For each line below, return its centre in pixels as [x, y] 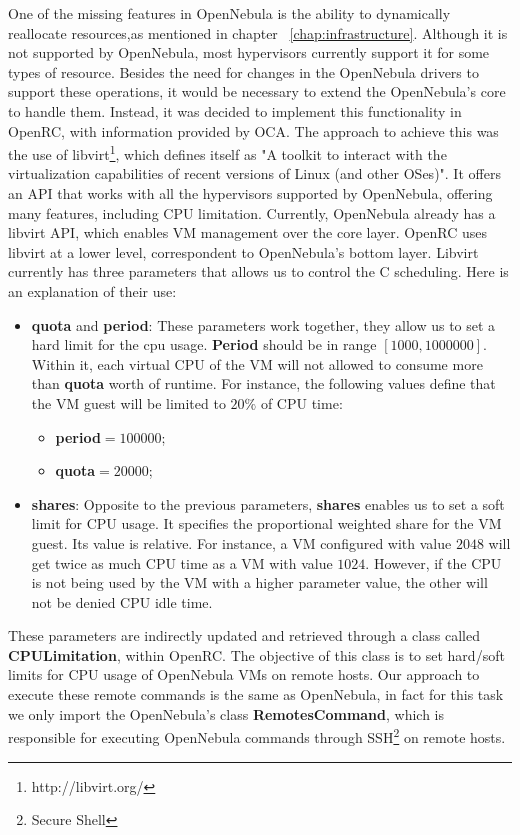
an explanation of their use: [92, 290]
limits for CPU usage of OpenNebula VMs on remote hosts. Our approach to [244, 674]
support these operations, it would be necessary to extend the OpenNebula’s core [257, 91]
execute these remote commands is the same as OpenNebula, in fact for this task [256, 694]
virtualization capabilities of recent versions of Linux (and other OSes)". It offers [254, 173]
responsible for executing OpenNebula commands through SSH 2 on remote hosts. [257, 735]
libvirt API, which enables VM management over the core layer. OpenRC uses [248, 232]
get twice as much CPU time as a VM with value [182, 562]
